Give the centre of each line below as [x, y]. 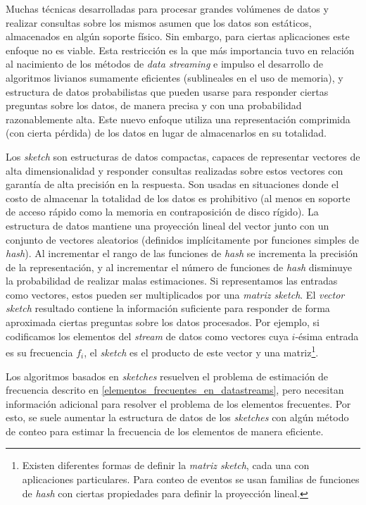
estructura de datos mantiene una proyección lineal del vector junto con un [168, 225]
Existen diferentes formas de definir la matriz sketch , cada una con [166, 465]
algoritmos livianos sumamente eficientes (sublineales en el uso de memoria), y [175, 77]
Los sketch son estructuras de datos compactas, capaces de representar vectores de [183, 156]
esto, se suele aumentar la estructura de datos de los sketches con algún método [177, 417]
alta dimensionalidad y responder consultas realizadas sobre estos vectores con [175, 170]
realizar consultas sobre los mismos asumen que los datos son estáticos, [159, 22]
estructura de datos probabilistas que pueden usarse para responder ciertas [167, 91]
